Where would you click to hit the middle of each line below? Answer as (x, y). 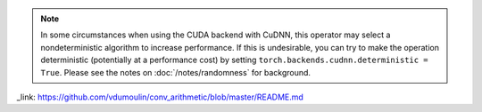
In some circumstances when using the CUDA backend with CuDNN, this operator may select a (216, 35)
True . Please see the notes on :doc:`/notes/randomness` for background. (176, 72)
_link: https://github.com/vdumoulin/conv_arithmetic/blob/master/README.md (160, 97)
